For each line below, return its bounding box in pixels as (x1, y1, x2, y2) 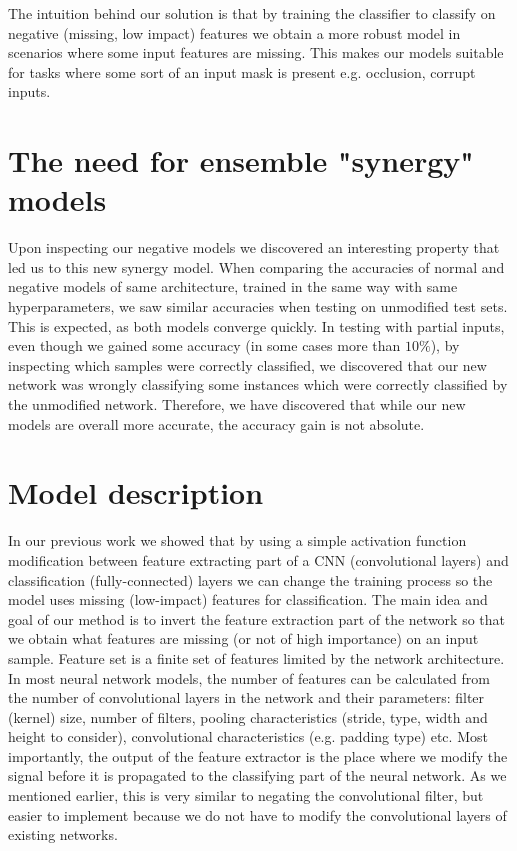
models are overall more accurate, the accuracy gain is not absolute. (8, 413, 425, 434)
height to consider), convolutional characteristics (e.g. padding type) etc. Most (8, 726, 488, 747)
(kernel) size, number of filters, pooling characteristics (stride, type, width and (8, 706, 488, 727)
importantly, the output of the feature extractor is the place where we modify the (8, 745, 508, 766)
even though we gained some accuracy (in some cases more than (8, 335, 401, 356)
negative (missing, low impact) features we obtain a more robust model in (8, 22, 461, 43)
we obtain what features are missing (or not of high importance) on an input (8, 628, 479, 649)
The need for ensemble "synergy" (8, 140, 474, 181)
